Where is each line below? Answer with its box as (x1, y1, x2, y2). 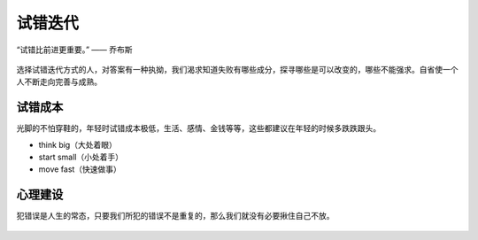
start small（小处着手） (38, 151, 124, 163)
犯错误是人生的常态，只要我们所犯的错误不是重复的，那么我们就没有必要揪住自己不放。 (16, 211, 335, 221)
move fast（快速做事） (38, 164, 121, 174)
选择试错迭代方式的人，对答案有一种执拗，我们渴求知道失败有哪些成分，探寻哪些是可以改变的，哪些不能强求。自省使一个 (16, 64, 459, 74)
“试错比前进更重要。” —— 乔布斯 (16, 44, 133, 55)
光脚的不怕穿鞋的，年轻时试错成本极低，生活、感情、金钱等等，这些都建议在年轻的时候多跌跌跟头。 (16, 123, 381, 134)
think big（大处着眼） (38, 139, 117, 150)
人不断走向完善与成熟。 (16, 76, 102, 88)
